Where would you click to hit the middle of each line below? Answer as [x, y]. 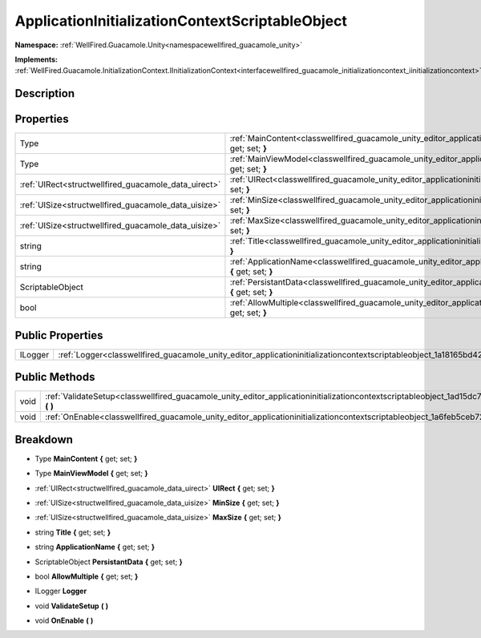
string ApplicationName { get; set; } [95, 547]
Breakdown [44, 440]
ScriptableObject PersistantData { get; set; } [109, 562]
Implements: [36, 59]
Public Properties [59, 335]
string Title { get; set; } [73, 532]
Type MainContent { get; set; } [86, 458]
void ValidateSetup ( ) [72, 606]
